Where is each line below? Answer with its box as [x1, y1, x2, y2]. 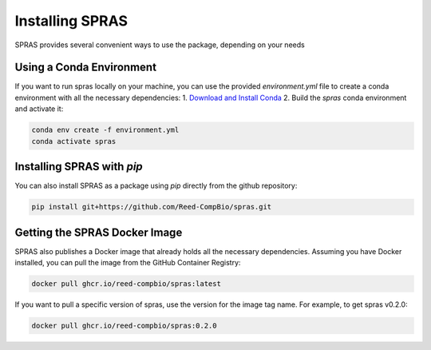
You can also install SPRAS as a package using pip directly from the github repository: [14, 181, 298, 191]
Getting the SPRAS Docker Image [14, 225, 183, 239]
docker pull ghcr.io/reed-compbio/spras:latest [31, 279, 221, 288]
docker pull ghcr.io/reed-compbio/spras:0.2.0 [31, 320, 217, 330]
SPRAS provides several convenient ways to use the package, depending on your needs [14, 40, 305, 50]
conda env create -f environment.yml [31, 125, 180, 135]
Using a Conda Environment [14, 61, 157, 74]
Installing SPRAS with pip [14, 160, 143, 173]
